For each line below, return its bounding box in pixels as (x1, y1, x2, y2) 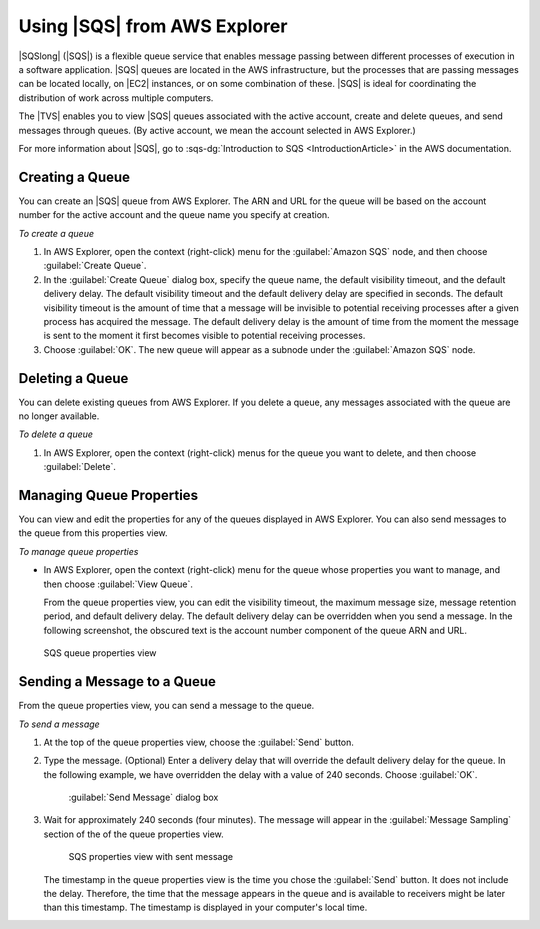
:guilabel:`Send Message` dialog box (68, 791, 219, 804)
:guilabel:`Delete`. (43, 461, 117, 473)
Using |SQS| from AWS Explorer (18, 15, 288, 37)
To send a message (18, 718, 100, 730)
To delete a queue (18, 428, 94, 440)
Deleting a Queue (18, 370, 129, 387)
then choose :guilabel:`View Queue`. (43, 578, 194, 590)
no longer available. (18, 410, 100, 422)
